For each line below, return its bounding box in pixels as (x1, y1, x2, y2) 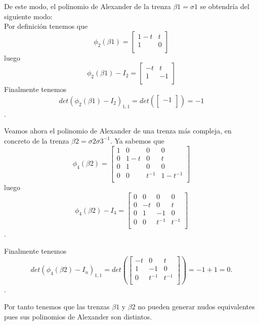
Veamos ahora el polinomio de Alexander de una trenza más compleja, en (4, 125, 232, 136)
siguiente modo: (4, 11, 53, 21)
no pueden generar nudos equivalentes (138, 301, 255, 311)
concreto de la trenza (4, 135, 69, 146)
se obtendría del (200, 1, 249, 11)
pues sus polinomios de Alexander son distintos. (4, 311, 152, 321)
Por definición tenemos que (4, 21, 88, 31)
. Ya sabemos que (110, 135, 164, 146)
